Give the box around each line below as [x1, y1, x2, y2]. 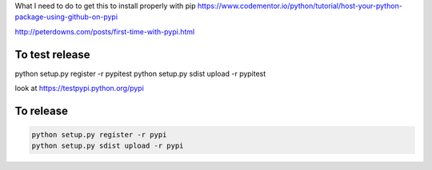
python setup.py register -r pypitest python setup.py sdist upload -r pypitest [14, 69, 266, 78]
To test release [14, 48, 91, 61]
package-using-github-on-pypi [14, 12, 118, 22]
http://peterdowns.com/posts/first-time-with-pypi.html [14, 26, 195, 36]
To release [14, 104, 68, 117]
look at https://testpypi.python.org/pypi [14, 84, 144, 93]
